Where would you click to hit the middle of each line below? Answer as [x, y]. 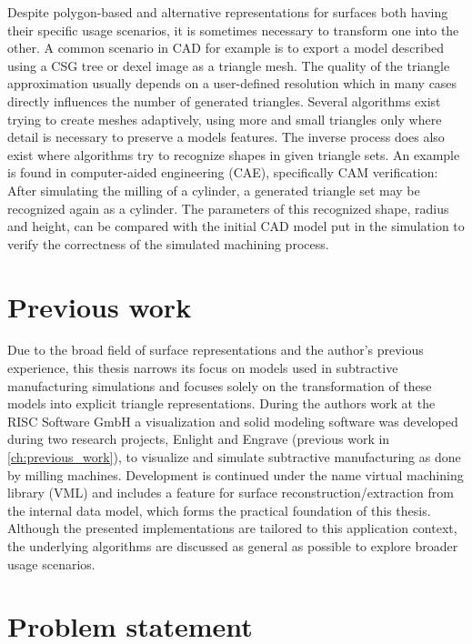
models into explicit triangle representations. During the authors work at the [221, 403]
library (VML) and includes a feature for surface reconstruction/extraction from [231, 493]
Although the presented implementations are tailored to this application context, [232, 528]
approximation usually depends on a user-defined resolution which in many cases [232, 83]
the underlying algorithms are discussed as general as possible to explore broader [233, 545]
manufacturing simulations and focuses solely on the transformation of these [220, 385]
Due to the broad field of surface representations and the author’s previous [216, 350]
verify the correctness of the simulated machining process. [168, 243]
